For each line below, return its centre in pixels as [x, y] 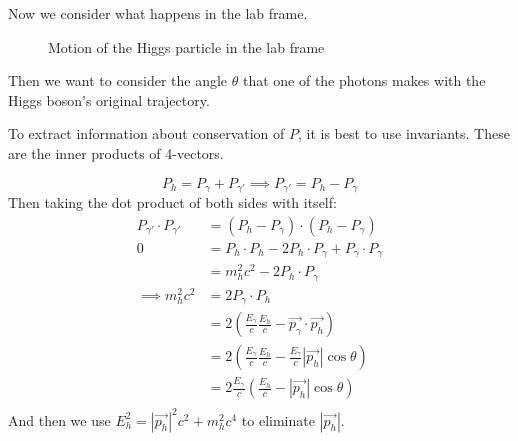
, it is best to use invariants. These [404, 133]
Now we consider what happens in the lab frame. [158, 13]
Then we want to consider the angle [118, 80]
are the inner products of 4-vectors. [116, 152]
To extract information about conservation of [146, 133]
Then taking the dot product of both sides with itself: [172, 202]
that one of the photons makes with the [364, 80]
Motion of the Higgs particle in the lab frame [186, 46]
